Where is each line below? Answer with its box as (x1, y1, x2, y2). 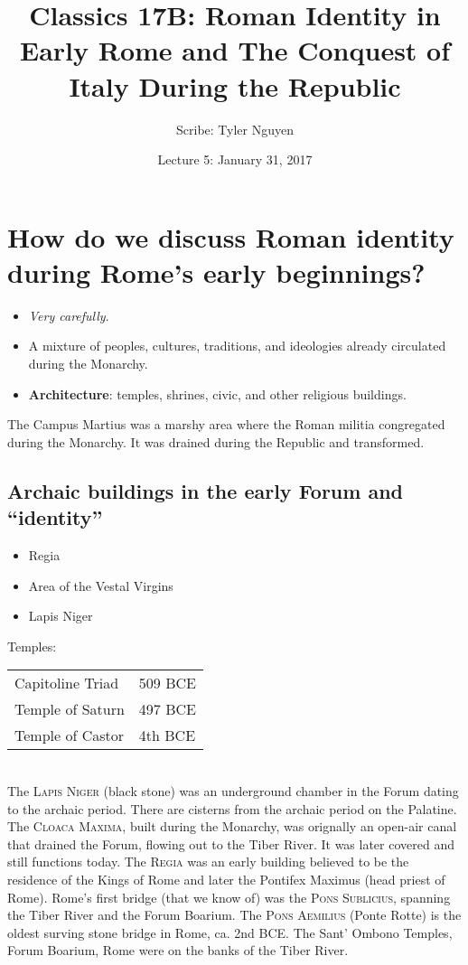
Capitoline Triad (14, 672, 119, 694)
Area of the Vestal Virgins (28, 576, 173, 595)
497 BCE (138, 698, 196, 720)
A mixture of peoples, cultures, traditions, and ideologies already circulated (28, 336, 446, 355)
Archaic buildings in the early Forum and (7, 476, 404, 504)
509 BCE (138, 672, 196, 694)
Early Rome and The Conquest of (19, 32, 451, 69)
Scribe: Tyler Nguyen (176, 119, 294, 138)
